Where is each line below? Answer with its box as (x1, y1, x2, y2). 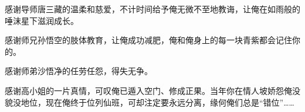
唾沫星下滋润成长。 (5, 14, 79, 26)
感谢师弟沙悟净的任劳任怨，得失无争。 (5, 65, 152, 77)
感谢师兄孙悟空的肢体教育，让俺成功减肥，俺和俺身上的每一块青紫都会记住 (5, 34, 292, 46)
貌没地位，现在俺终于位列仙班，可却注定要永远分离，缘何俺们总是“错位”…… (5, 96, 294, 108)
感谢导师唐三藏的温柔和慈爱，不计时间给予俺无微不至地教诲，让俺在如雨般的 (5, 3, 300, 15)
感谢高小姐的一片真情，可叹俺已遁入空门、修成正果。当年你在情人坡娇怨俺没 (5, 84, 300, 96)
